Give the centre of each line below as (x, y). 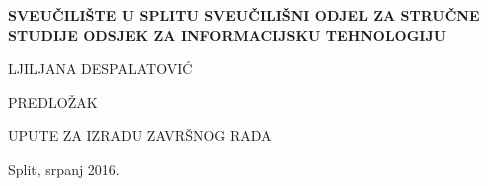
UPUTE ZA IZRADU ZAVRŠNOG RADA (140, 135)
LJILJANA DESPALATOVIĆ (100, 68)
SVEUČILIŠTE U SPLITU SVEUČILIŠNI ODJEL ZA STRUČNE (244, 15)
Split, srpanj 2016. (64, 168)
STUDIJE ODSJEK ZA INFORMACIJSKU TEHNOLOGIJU (227, 34)
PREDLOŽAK (53, 101)
